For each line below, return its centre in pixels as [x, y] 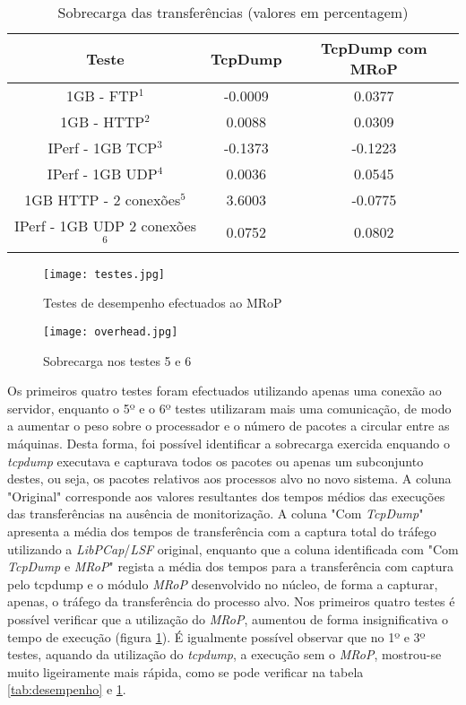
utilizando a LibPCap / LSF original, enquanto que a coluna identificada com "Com [233, 548]
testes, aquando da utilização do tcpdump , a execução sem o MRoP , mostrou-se [224, 654]
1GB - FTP [102, 96]
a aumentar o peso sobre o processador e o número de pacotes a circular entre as [229, 426]
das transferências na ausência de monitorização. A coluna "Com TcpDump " [216, 514]
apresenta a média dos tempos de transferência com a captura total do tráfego [222, 531]
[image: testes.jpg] [104, 274]
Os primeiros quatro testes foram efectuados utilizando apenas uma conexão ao [224, 391]
